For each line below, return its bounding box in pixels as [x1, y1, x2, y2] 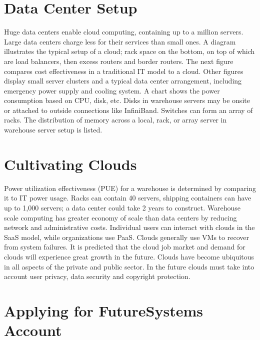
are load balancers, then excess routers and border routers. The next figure [4, 55, 233, 66]
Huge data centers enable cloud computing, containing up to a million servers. [4, 26, 243, 37]
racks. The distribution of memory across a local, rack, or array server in [4, 114, 227, 125]
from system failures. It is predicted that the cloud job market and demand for [4, 241, 245, 252]
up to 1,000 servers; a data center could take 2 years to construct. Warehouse [4, 202, 241, 212]
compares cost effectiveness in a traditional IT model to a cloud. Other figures [4, 65, 243, 76]
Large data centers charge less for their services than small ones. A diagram [4, 36, 236, 46]
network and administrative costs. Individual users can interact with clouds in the [4, 222, 255, 232]
